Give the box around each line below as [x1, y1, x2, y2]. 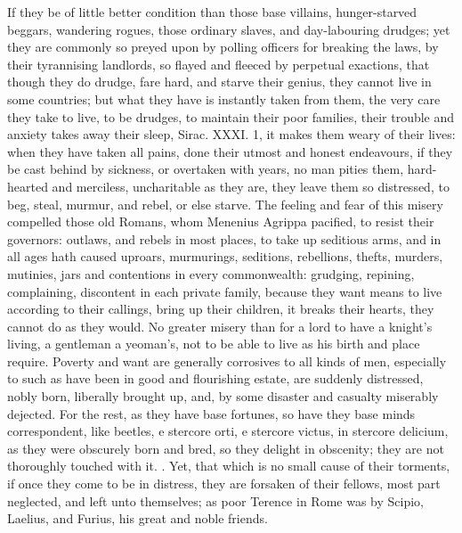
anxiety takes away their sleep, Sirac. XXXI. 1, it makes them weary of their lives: [7, 125, 456, 143]
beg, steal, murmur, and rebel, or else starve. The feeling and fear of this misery [7, 194, 443, 213]
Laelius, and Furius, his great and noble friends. [7, 509, 268, 528]
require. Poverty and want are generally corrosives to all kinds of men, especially [7, 351, 447, 370]
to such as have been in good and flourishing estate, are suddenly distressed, [7, 369, 424, 388]
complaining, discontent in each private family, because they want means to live [7, 282, 442, 300]
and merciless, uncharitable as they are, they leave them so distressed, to [52, 176, 450, 195]
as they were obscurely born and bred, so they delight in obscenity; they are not [7, 439, 444, 457]
